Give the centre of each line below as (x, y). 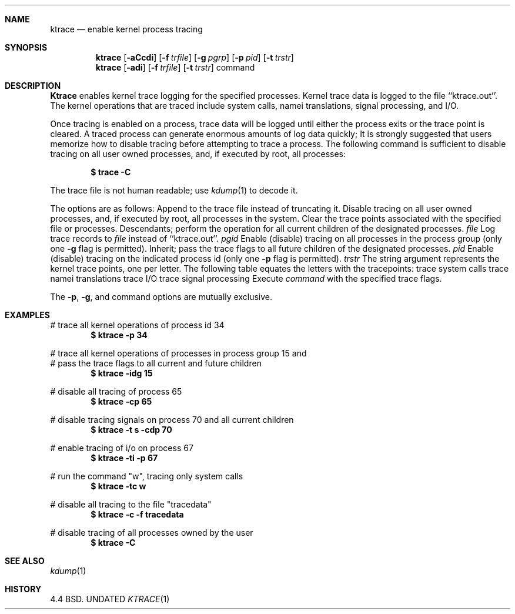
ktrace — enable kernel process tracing (126, 29)
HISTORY (23, 589)
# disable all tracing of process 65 (116, 391)
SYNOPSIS (26, 47)
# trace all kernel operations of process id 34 (137, 325)
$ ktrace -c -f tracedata (137, 514)
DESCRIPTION (33, 86)
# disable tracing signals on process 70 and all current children (172, 420)
